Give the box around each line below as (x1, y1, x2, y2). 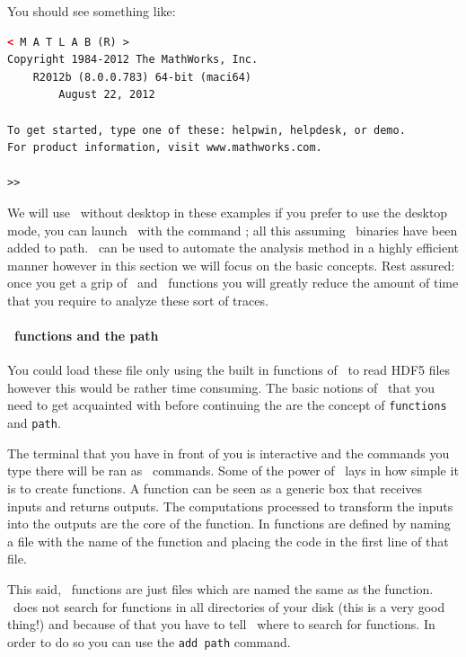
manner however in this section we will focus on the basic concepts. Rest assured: (7, 255, 455, 274)
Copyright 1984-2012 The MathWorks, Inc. (7, 53, 259, 67)
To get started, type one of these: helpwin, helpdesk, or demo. (7, 123, 406, 137)
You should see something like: (7, 2, 176, 20)
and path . (7, 413, 61, 432)
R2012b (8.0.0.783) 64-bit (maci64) (32, 70, 252, 84)
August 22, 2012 (58, 88, 155, 102)
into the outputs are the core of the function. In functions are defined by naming (7, 514, 451, 533)
